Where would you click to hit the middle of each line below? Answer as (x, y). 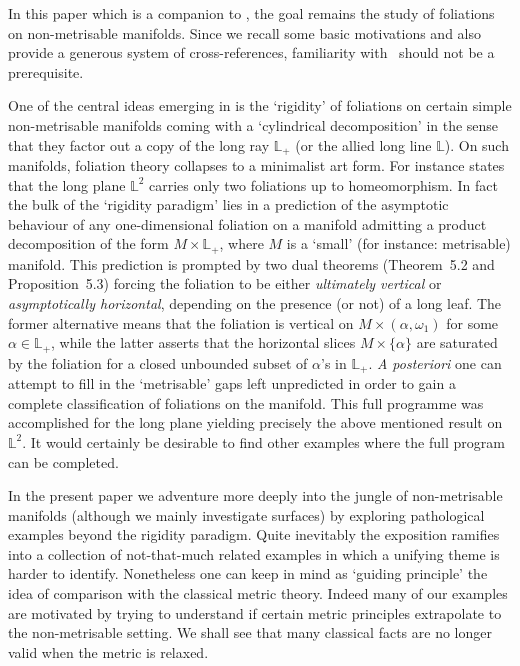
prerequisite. (46, 71)
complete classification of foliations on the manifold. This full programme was (246, 402)
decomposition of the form (88, 243)
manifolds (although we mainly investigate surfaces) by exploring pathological (246, 514)
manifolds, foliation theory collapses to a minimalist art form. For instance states (256, 165)
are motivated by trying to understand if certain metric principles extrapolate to (255, 612)
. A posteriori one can (435, 362)
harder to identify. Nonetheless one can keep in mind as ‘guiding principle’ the (248, 573)
